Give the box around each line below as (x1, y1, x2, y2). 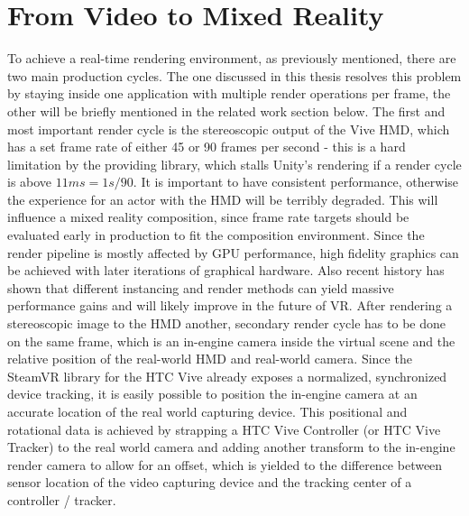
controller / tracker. (7, 490, 116, 509)
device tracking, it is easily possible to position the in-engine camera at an (7, 384, 418, 403)
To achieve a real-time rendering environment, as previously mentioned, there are (7, 49, 456, 68)
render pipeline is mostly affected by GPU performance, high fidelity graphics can (7, 243, 459, 262)
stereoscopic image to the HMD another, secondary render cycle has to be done (7, 314, 446, 333)
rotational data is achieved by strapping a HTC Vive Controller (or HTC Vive (7, 419, 441, 438)
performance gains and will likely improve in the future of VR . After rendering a (7, 296, 453, 315)
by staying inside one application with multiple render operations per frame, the (7, 84, 451, 103)
